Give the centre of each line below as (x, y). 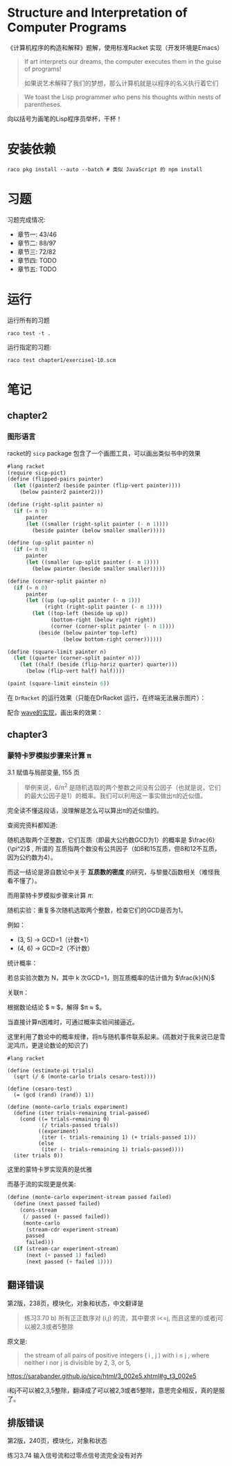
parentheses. (43, 104)
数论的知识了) (69, 1046)
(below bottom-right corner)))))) (113, 639)
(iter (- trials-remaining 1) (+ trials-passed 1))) (119, 1138)
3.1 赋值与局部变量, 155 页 (44, 772)
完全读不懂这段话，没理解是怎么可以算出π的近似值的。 (85, 811)
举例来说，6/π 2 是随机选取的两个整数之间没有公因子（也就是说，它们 (123, 786)
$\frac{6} (202, 840)
